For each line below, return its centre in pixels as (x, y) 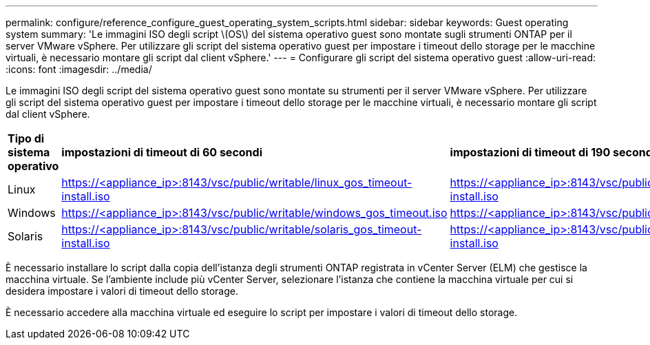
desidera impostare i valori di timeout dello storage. (122, 291)
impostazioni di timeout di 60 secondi (162, 152)
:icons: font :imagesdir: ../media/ (79, 69)
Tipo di (26, 138)
